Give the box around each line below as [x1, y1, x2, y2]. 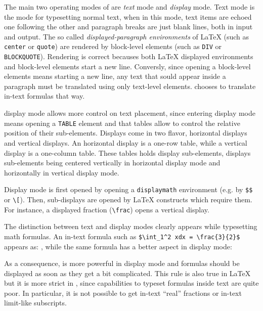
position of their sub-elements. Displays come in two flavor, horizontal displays [4, 127, 247, 138]
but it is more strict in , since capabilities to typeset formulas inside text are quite [4, 278, 259, 288]
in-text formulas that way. [4, 91, 85, 101]
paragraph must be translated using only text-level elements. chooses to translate [4, 80, 256, 91]
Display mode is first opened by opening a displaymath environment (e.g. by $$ [4, 184, 253, 195]
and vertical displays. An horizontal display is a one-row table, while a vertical [4, 137, 247, 148]
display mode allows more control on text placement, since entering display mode [4, 108, 255, 118]
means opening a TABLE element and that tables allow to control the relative [4, 117, 240, 128]
